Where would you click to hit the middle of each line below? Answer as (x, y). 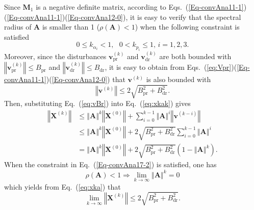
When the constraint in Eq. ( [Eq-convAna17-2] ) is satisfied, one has (110, 164)
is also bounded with (179, 79)
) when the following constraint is (187, 27)
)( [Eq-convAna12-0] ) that (86, 79)
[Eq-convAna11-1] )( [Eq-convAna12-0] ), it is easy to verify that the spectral (124, 17)
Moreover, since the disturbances (55, 56)
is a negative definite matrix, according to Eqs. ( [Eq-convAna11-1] (140, 7)
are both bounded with (195, 56)
